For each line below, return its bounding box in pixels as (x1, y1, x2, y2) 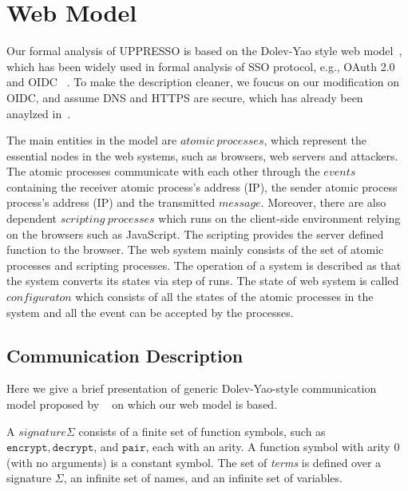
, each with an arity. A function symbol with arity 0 (145, 438, 400, 455)
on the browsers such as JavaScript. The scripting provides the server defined (6, 225, 384, 242)
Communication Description (6, 343, 244, 367)
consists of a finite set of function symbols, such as (78, 422, 326, 439)
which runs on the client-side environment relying (158, 210, 401, 227)
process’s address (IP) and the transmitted (6, 194, 216, 211)
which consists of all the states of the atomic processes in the (75, 288, 374, 305)
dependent (6, 210, 57, 227)
